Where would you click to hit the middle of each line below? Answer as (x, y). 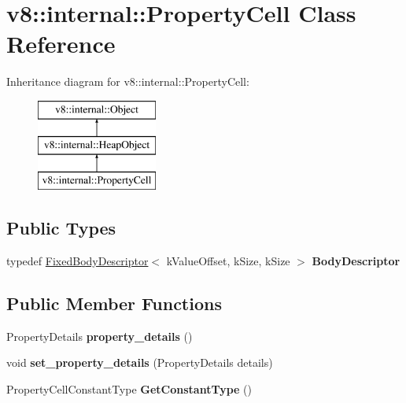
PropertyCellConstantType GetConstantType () (129, 389)
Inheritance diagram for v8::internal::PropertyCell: (128, 81)
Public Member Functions (114, 303)
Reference (61, 44)
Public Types (61, 228)
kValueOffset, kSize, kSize (228, 261)
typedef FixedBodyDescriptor (78, 261)
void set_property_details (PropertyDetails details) (140, 362)
